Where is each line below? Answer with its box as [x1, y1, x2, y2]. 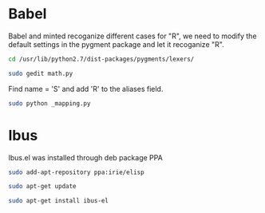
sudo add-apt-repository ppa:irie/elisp [8, 168, 145, 176]
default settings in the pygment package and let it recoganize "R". [8, 39, 225, 49]
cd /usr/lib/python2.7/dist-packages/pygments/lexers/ [8, 55, 195, 63]
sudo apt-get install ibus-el [8, 197, 109, 205]
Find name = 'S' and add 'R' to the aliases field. [8, 84, 164, 93]
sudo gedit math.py [8, 69, 73, 77]
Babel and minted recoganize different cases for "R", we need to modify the [8, 31, 257, 41]
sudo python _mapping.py [8, 99, 91, 108]
